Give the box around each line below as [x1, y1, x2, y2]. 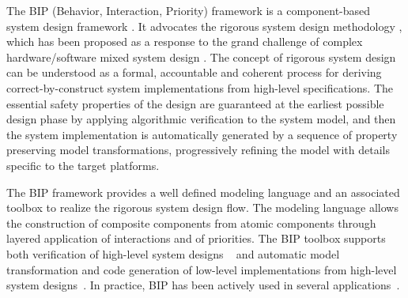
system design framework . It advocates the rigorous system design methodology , [6, 17, 402, 34]
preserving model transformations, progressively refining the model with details [6, 141, 390, 158]
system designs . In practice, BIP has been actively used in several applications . [6, 277, 400, 293]
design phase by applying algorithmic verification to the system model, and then [6, 111, 396, 127]
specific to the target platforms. [6, 157, 160, 173]
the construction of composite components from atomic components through [6, 214, 376, 231]
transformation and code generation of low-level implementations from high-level [6, 261, 397, 277]
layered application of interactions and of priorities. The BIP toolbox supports [6, 230, 386, 247]
